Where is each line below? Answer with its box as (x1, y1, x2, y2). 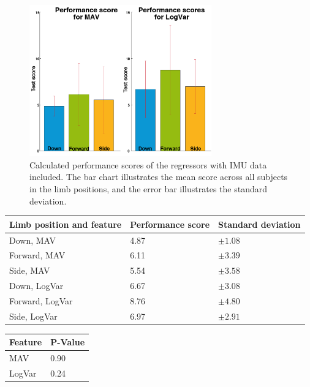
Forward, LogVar (9, 294, 73, 307)
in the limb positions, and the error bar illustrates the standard (29, 182, 267, 195)
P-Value (50, 336, 85, 348)
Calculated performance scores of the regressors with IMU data (29, 158, 267, 171)
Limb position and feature (9, 217, 122, 230)
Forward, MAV (9, 249, 66, 261)
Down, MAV (9, 233, 56, 246)
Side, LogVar (9, 309, 58, 322)
